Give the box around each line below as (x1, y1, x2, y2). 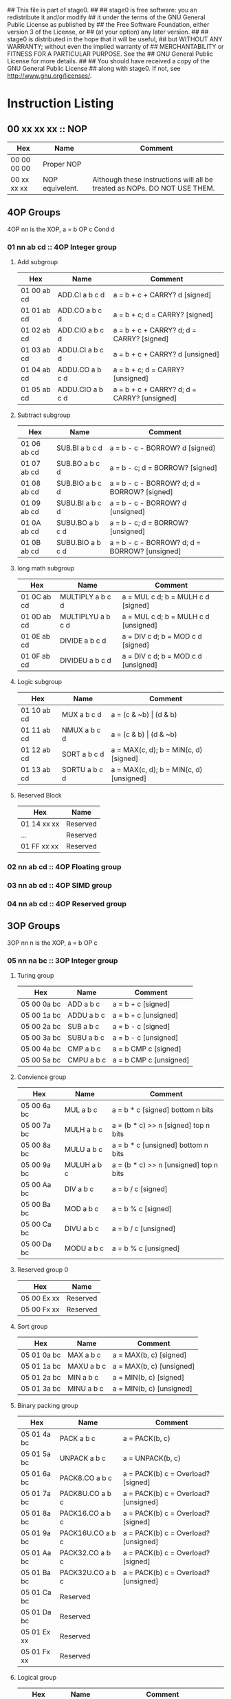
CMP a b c (67, 1044, 101, 1054)
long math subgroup (16, 564, 75, 573)
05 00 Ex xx (20, 1293, 60, 1303)
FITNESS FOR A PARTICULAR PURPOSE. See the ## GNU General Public (7, 50, 213, 58)
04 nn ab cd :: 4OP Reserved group (7, 899, 127, 908)
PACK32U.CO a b (59, 1568, 116, 1577)
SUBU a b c (67, 1032, 104, 1042)
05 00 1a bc (20, 1010, 61, 1020)
